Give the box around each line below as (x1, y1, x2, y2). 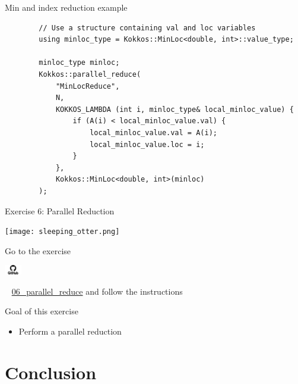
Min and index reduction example (5, 1, 128, 13)
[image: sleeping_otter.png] (5, 227, 120, 236)
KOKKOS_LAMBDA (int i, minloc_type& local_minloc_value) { (55, 105, 294, 114)
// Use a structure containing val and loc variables (39, 23, 256, 32)
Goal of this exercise (5, 305, 78, 317)
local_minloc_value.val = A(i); (90, 128, 217, 137)
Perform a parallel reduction (18, 324, 122, 337)
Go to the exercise (5, 244, 71, 257)
